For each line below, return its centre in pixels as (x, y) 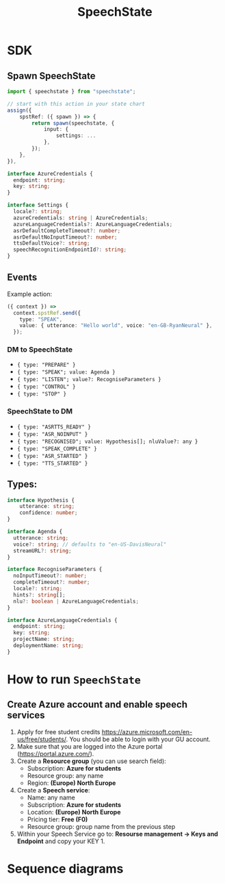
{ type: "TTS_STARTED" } (52, 463)
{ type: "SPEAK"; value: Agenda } (66, 372)
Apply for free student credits (58, 731)
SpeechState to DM (40, 411)
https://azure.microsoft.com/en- (147, 731)
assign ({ (19, 110)
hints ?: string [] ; (40, 595)
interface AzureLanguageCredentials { (62, 620)
